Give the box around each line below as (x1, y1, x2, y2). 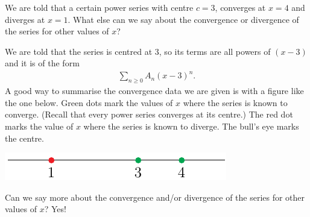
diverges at (5, 13, 45, 25)
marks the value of (5, 120, 74, 133)
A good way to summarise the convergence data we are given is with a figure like (5, 84, 304, 97)
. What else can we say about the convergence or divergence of (68, 13, 299, 25)
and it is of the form (5, 57, 80, 69)
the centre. (5, 131, 44, 144)
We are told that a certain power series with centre (5, 1, 194, 13)
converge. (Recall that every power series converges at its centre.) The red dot (5, 108, 293, 121)
